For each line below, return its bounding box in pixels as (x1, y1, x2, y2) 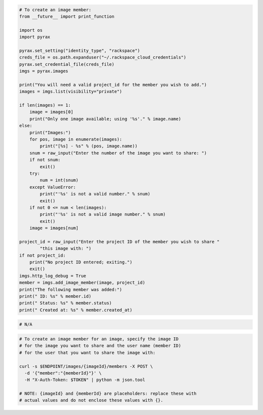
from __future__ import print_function (19, 14, 114, 19)
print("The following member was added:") (19, 287, 122, 292)
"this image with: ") (39, 246, 92, 251)
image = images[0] (29, 109, 74, 115)
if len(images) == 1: (19, 102, 71, 108)
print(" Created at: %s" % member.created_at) (19, 307, 132, 313)
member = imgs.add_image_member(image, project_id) (19, 280, 146, 285)
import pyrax (19, 34, 51, 40)
